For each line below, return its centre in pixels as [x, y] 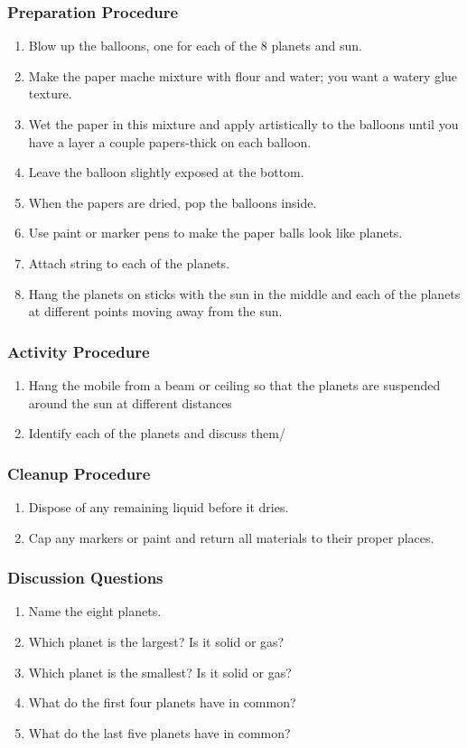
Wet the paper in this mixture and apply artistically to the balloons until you [243, 124]
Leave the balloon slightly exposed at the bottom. [166, 172]
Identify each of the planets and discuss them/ [157, 433]
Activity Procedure [79, 351]
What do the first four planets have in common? [162, 702]
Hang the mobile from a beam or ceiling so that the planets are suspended [234, 384]
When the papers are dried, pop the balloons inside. [173, 202]
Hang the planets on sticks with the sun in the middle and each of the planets [244, 293]
